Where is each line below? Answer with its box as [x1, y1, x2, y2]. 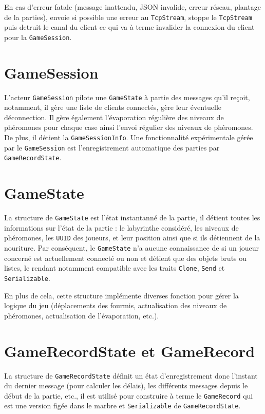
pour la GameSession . [4, 31, 72, 42]
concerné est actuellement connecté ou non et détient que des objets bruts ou [4, 252, 247, 263]
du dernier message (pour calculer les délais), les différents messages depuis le [4, 380, 248, 391]
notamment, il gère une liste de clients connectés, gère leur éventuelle [4, 102, 221, 112]
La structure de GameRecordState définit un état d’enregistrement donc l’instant [4, 370, 258, 381]
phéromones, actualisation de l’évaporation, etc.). [4, 310, 159, 321]
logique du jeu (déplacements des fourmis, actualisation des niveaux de [4, 300, 227, 311]
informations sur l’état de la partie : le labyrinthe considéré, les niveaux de [4, 222, 239, 233]
